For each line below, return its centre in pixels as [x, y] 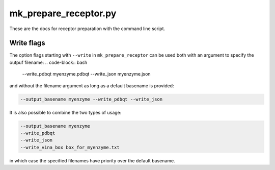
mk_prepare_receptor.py [63, 13]
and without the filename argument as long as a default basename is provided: [92, 86]
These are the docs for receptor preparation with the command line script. [87, 29]
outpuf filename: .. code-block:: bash [48, 62]
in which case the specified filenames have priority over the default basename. [92, 160]
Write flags [27, 43]
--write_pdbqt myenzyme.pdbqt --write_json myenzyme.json [86, 74]
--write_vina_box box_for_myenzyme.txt [70, 147]
